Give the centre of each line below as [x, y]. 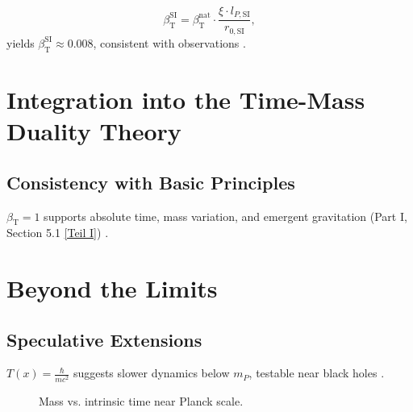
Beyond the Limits [112, 288]
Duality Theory [94, 131]
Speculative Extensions [104, 339]
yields [21, 42]
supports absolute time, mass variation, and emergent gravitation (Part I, [225, 216]
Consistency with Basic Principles [151, 182]
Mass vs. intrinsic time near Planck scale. [141, 400]
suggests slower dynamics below [151, 373]
